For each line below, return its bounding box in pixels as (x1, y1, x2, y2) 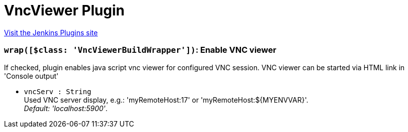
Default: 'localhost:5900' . (24, 104, 108, 113)
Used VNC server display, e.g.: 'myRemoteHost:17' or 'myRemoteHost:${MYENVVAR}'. (24, 95, 308, 104)
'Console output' (4, 71, 59, 80)
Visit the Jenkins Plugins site (4, 28, 98, 37)
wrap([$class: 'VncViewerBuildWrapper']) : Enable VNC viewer (4, 45, 276, 55)
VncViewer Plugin (4, 2, 125, 19)
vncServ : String (24, 87, 91, 96)
